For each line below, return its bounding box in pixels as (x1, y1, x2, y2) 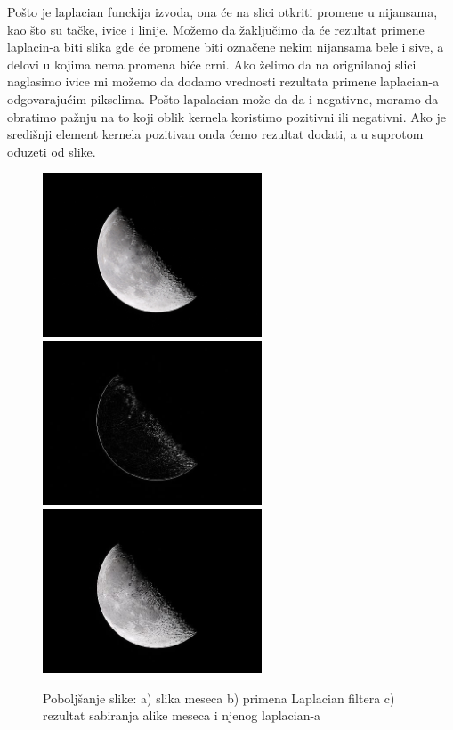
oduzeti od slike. (7, 142, 96, 160)
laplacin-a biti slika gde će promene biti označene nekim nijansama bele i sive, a (7, 37, 444, 56)
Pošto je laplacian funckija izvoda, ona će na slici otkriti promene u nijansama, (7, 3, 438, 20)
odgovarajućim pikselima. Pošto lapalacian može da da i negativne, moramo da (7, 89, 439, 108)
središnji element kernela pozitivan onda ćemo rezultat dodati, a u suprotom (7, 125, 424, 143)
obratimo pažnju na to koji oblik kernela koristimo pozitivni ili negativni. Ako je (7, 107, 446, 126)
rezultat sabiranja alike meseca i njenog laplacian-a (43, 706, 321, 725)
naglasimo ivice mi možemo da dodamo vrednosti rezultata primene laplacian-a (7, 72, 440, 91)
